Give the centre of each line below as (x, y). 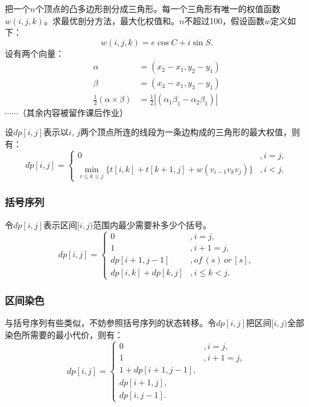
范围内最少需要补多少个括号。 (152, 224)
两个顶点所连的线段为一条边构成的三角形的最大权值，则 (190, 132)
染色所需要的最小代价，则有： (64, 334)
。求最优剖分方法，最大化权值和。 (111, 20)
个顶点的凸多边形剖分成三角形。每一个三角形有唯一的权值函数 (158, 8)
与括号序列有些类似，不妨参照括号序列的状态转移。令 (110, 323)
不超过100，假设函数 (225, 20)
